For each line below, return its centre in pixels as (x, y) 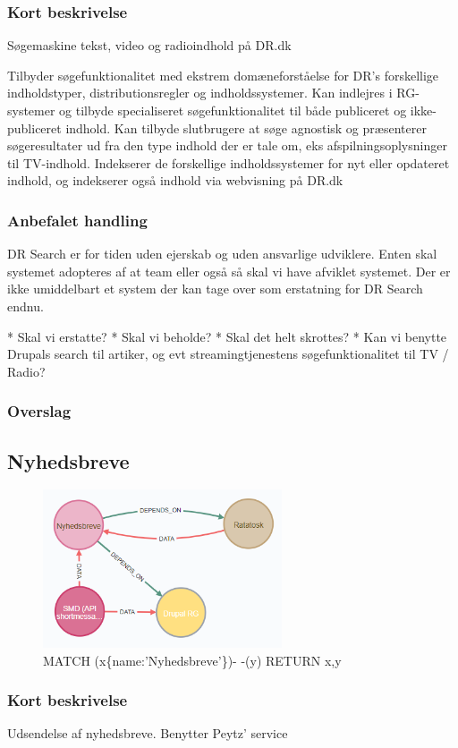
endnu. (25, 306)
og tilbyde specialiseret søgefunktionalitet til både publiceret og (233, 110)
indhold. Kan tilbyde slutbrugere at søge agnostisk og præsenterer (246, 127)
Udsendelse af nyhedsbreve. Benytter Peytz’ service (148, 733)
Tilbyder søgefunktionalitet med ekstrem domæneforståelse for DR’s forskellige (223, 75)
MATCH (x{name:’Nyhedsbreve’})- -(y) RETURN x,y (192, 660)
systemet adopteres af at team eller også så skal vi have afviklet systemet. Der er (229, 271)
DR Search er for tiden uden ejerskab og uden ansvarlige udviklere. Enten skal (222, 254)
